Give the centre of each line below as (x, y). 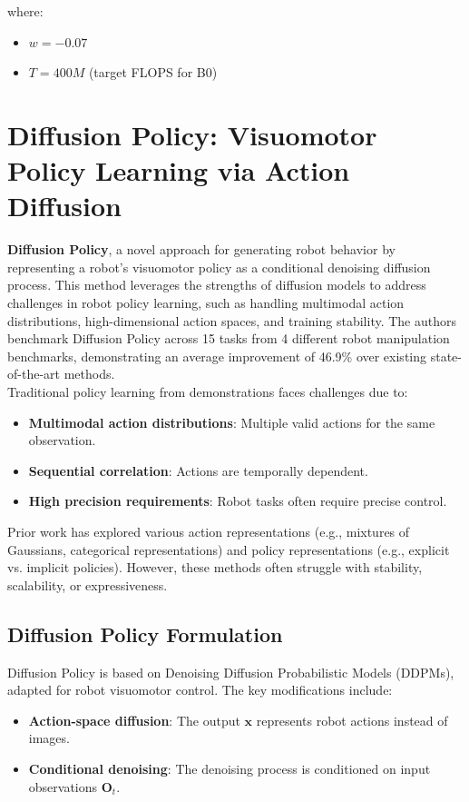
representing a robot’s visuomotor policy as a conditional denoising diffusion (219, 267)
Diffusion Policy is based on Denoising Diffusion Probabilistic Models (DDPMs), (231, 672)
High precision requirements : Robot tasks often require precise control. (238, 501)
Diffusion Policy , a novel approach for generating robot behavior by (201, 249)
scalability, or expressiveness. (88, 584)
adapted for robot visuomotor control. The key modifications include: (200, 690)
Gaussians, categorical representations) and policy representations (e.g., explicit (229, 549)
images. (49, 738)
